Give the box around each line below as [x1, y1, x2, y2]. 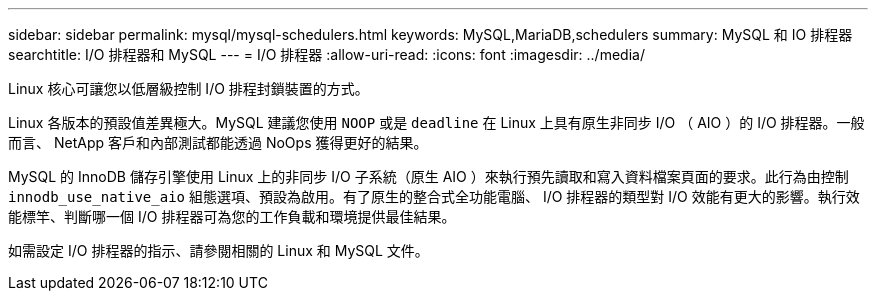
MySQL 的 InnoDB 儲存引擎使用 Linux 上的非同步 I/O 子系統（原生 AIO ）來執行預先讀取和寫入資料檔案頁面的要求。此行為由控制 [8, 168, 849, 185]
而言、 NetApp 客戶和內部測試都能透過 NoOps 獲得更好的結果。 [8, 134, 428, 151]
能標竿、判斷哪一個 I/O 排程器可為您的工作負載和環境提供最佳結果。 [8, 208, 456, 225]
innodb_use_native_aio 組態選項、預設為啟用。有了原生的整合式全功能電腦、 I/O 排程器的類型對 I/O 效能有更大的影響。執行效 [8, 188, 860, 205]
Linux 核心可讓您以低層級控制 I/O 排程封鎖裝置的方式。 [8, 80, 369, 97]
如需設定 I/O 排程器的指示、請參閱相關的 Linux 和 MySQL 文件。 [8, 242, 429, 259]
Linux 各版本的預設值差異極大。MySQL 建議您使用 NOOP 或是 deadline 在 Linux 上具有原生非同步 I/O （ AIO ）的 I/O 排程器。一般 [8, 114, 865, 131]
